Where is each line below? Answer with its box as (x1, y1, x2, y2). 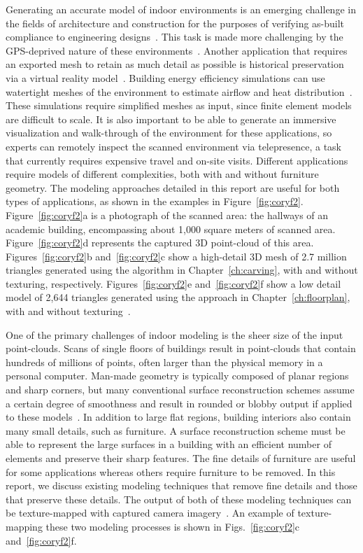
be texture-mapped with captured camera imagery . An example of (6, 505, 294, 520)
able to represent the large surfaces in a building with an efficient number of (6, 437, 332, 451)
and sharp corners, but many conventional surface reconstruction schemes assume (6, 382, 355, 397)
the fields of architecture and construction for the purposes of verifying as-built (6, 15, 345, 30)
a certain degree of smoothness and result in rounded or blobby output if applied (6, 395, 353, 410)
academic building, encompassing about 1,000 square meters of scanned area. (6, 221, 336, 236)
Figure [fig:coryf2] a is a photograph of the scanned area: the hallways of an (6, 207, 329, 222)
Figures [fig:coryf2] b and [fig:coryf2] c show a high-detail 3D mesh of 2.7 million (6, 248, 347, 263)
